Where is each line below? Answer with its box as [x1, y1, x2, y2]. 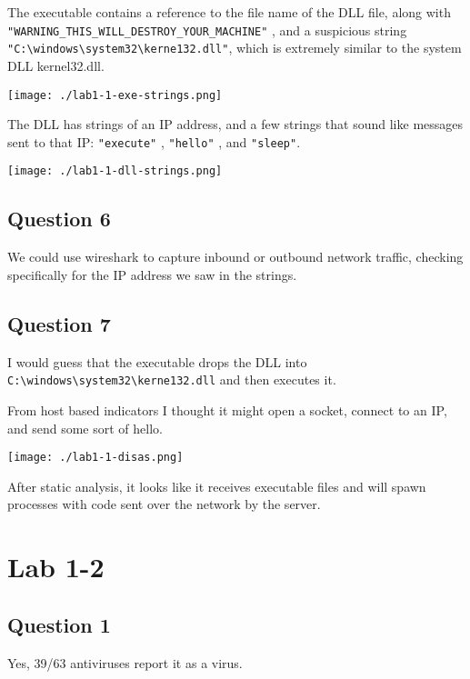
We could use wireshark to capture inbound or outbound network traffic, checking [7, 247, 464, 266]
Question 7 [7, 309, 111, 337]
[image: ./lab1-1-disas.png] [7, 451, 184, 464]
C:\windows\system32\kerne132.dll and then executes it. [7, 370, 336, 389]
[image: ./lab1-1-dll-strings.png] [7, 165, 223, 178]
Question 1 [7, 610, 111, 638]
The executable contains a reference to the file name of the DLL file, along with [7, 3, 451, 21]
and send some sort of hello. [7, 418, 163, 437]
